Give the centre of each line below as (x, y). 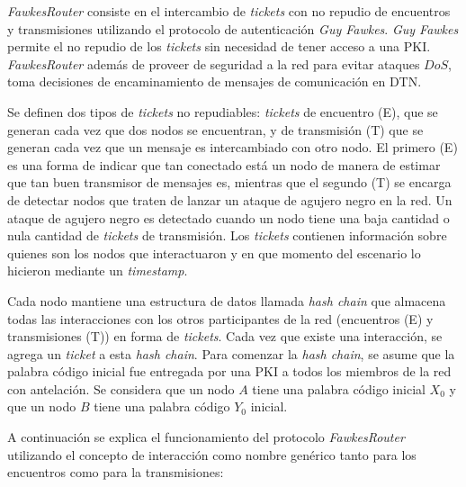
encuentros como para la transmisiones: (116, 472)
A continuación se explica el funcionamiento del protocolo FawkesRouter (206, 437)
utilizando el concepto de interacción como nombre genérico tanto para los (212, 454)
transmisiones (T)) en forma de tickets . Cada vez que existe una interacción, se (225, 336)
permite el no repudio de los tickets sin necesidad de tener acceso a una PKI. (219, 46)
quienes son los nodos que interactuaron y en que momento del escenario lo (214, 253)
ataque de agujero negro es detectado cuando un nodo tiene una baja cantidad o (229, 217)
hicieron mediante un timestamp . (98, 271)
